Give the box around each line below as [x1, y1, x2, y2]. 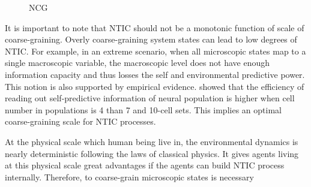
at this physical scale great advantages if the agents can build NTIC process [5, 159, 285, 171]
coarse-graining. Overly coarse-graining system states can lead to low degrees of [5, 33, 297, 46]
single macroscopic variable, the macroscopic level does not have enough [5, 56, 270, 69]
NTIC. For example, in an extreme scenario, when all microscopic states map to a [5, 44, 306, 57]
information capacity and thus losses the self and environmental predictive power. [5, 68, 305, 80]
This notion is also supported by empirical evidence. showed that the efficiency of [5, 80, 304, 92]
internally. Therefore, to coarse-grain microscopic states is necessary [5, 170, 254, 183]
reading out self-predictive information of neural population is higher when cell [5, 92, 295, 104]
